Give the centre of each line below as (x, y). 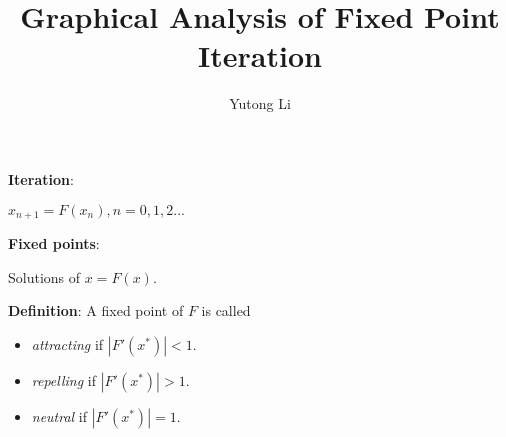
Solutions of (44, 276)
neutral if (59, 415)
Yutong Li (260, 103)
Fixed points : (54, 242)
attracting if (67, 343)
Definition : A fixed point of (96, 310)
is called (226, 310)
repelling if (64, 379)
